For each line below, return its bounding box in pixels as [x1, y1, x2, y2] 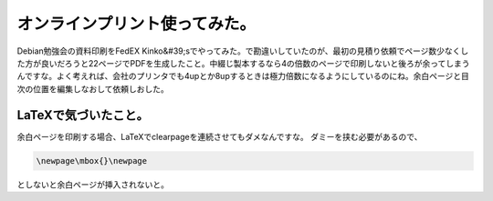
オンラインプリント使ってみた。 [16, 14, 256, 34]
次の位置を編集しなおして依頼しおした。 [16, 83, 169, 95]
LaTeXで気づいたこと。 [16, 107, 150, 123]
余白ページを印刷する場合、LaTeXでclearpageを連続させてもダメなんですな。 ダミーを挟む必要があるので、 [16, 131, 423, 142]
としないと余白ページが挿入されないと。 [16, 178, 169, 190]
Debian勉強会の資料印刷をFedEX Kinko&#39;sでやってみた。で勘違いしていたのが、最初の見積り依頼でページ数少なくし [16, 45, 469, 56]
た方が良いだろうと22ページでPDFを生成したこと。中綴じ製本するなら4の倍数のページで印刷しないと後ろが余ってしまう [16, 57, 470, 68]
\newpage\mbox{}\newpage [36, 156, 148, 166]
